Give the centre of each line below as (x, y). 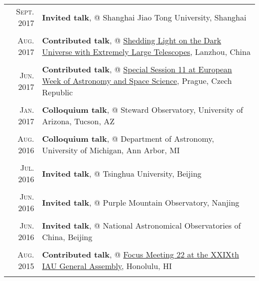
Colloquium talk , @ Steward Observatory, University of (142, 110)
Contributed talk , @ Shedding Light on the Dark (132, 40)
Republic (58, 92)
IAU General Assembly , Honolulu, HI (107, 266)
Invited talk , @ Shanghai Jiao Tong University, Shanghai (144, 17)
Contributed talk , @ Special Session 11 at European (137, 69)
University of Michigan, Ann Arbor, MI (111, 150)
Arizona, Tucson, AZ (78, 121)
